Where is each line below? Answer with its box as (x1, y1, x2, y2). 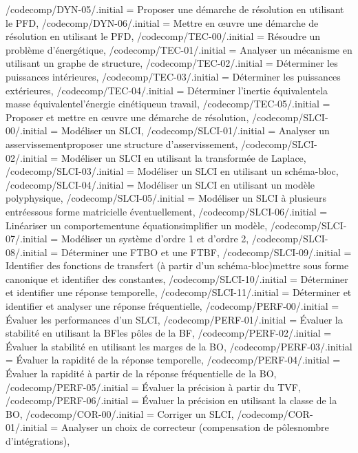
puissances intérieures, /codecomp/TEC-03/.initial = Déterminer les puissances (6, 69, 341, 83)
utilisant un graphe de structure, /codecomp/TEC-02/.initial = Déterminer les (6, 56, 338, 70)
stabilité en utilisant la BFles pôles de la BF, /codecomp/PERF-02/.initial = (6, 326, 332, 340)
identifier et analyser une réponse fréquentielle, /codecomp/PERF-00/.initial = (6, 299, 339, 313)
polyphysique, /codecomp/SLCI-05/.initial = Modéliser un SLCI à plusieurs (6, 191, 326, 205)
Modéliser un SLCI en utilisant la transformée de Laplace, (61, 150, 306, 165)
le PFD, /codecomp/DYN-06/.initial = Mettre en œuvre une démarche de (6, 15, 319, 30)
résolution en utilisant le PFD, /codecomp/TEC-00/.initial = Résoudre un (6, 29, 321, 43)
